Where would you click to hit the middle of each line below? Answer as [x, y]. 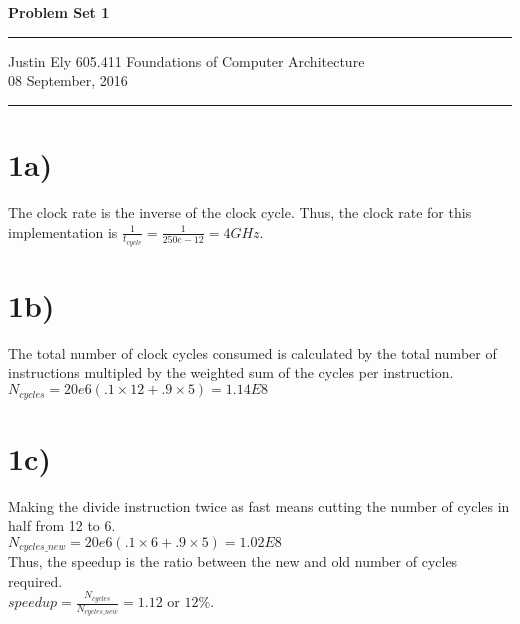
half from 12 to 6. [62, 525]
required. [35, 580]
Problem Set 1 [59, 12]
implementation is [63, 231]
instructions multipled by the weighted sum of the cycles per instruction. [231, 372]
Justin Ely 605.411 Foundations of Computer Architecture [186, 60]
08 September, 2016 [68, 80]
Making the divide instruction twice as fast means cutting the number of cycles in [259, 505]
